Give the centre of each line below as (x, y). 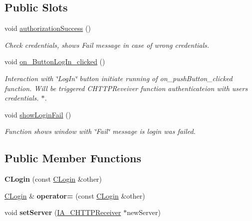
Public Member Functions (73, 158)
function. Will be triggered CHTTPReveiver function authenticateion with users (126, 88)
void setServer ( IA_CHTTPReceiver (63, 212)
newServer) (144, 212)
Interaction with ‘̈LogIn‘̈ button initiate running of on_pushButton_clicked (119, 78)
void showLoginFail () (38, 114)
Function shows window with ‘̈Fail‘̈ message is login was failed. (100, 131)
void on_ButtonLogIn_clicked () (55, 61)
